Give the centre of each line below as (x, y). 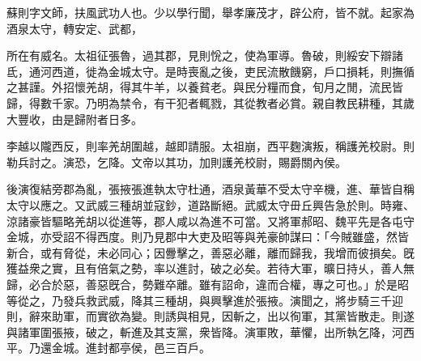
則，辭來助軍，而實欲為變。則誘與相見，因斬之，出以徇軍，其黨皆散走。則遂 (210, 316)
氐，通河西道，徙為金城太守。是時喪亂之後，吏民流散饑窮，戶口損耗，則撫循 (210, 71)
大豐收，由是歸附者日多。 (74, 119)
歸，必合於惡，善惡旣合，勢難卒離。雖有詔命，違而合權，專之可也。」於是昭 (208, 284)
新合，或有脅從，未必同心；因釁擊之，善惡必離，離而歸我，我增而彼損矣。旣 (210, 252)
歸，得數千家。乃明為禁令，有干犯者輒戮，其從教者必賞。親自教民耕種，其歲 (210, 102)
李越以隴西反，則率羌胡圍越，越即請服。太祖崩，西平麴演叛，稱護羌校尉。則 (210, 146)
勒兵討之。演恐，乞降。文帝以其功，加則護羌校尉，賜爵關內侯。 (176, 161)
